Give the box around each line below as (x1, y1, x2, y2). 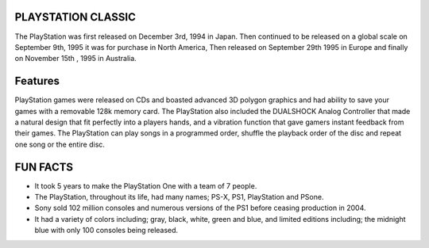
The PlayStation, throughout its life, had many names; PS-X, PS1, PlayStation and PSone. (34, 193, 324, 202)
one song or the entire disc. (14, 139, 105, 149)
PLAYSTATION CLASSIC (14, 10, 137, 24)
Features (14, 74, 60, 88)
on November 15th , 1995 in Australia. (14, 54, 137, 63)
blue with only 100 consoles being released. (34, 226, 179, 235)
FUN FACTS (14, 160, 74, 174)
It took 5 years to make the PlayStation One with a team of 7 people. (34, 181, 257, 190)
